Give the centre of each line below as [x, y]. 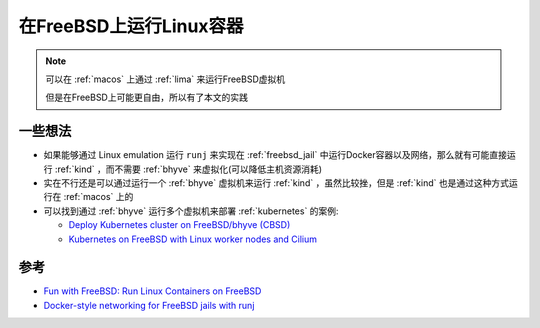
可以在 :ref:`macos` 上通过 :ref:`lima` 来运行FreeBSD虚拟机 [165, 79]
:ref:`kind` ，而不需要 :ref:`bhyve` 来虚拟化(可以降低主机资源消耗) [188, 169]
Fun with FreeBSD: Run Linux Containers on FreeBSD [152, 291]
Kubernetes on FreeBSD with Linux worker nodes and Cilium [193, 239]
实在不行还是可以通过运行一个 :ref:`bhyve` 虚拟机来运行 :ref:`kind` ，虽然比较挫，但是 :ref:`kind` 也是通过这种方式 [276, 183]
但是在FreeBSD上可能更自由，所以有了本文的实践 [147, 97]
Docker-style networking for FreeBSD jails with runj [149, 305]
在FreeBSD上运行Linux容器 [131, 26]
